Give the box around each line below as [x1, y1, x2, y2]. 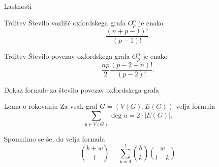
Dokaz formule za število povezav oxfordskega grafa [4, 84, 159, 95]
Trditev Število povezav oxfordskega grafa [4, 51, 130, 61]
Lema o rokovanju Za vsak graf [4, 101, 98, 111]
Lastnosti [4, 1, 32, 11]
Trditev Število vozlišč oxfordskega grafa [4, 17, 126, 27]
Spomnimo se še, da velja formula [4, 134, 105, 144]
